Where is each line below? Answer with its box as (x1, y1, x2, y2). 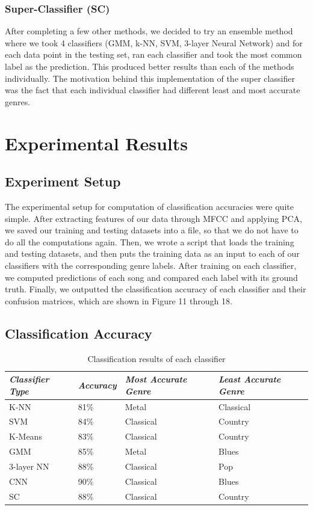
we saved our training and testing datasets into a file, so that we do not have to (5, 224, 299, 236)
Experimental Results (5, 131, 188, 155)
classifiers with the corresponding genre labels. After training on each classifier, (5, 259, 297, 271)
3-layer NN (9, 459, 49, 472)
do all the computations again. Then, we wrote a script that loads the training (5, 235, 294, 248)
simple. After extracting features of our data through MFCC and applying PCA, (5, 212, 302, 224)
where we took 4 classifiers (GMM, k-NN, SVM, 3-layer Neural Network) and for (5, 36, 303, 49)
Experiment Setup (5, 172, 121, 191)
